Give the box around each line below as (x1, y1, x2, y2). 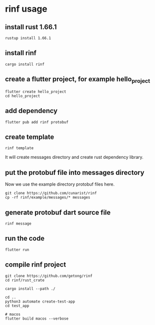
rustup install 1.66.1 (5, 36, 51, 40)
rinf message (5, 221, 32, 226)
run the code (5, 234, 45, 243)
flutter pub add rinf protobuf (5, 119, 69, 125)
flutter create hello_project (5, 89, 67, 94)
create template (5, 133, 55, 141)
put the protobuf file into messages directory (5, 168, 145, 176)
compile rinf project (5, 261, 66, 269)
